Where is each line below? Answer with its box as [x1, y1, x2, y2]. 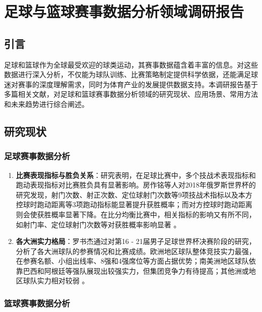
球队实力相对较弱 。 [23, 275, 89, 286]
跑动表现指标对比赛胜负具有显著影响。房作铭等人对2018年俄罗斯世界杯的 [16, 179, 256, 190]
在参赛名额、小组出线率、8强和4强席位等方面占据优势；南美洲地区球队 [16, 256, 249, 266]
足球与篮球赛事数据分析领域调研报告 [4, 1, 244, 22]
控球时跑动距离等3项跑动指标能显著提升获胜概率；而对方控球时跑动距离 [16, 199, 252, 210]
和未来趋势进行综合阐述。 [4, 98, 89, 109]
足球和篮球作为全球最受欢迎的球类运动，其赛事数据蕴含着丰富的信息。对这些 [4, 59, 258, 70]
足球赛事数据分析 [4, 150, 70, 162]
